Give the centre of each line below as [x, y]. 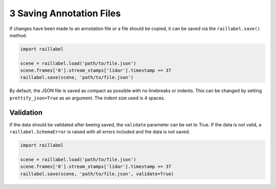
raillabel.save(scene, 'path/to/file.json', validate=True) [97, 174]
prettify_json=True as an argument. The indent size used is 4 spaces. [87, 98]
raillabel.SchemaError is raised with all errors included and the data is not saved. [100, 132]
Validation [26, 112]
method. [18, 35]
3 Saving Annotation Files [65, 13]
